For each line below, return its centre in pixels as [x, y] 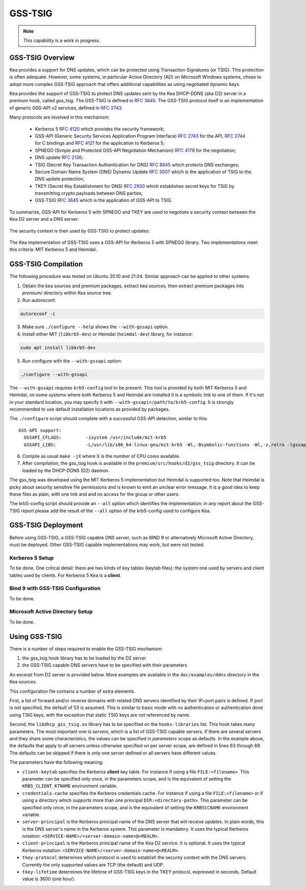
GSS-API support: [40, 430]
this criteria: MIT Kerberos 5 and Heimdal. [53, 249]
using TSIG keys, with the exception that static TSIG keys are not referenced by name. [100, 715]
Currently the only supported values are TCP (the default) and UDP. [93, 864]
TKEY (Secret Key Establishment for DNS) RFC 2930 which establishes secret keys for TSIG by [135, 186]
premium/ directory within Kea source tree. [67, 293]
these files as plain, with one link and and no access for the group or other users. [95, 494]
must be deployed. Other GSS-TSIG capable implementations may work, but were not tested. [107, 544]
